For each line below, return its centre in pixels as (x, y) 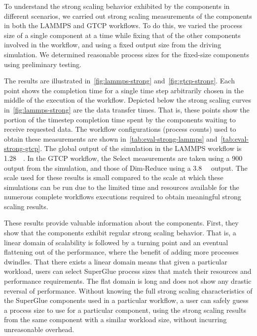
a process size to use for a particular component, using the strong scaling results (125, 310)
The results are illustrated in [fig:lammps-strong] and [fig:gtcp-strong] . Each (119, 81)
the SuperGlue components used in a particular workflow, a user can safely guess (126, 300)
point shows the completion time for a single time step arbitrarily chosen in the (124, 90)
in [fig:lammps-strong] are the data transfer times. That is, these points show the (127, 109)
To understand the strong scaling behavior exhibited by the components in (117, 6)
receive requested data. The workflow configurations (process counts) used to (120, 129)
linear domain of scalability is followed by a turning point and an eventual (116, 242)
